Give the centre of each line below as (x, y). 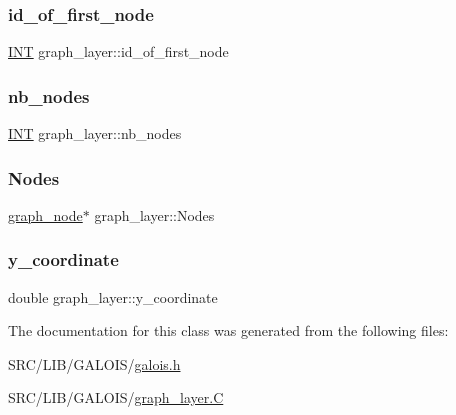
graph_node (45, 214)
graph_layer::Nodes (154, 214)
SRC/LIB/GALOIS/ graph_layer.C (116, 397)
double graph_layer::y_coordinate (113, 296)
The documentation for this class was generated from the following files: (228, 330)
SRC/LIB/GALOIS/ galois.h (94, 363)
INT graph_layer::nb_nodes (95, 133)
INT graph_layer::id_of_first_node (118, 51)
